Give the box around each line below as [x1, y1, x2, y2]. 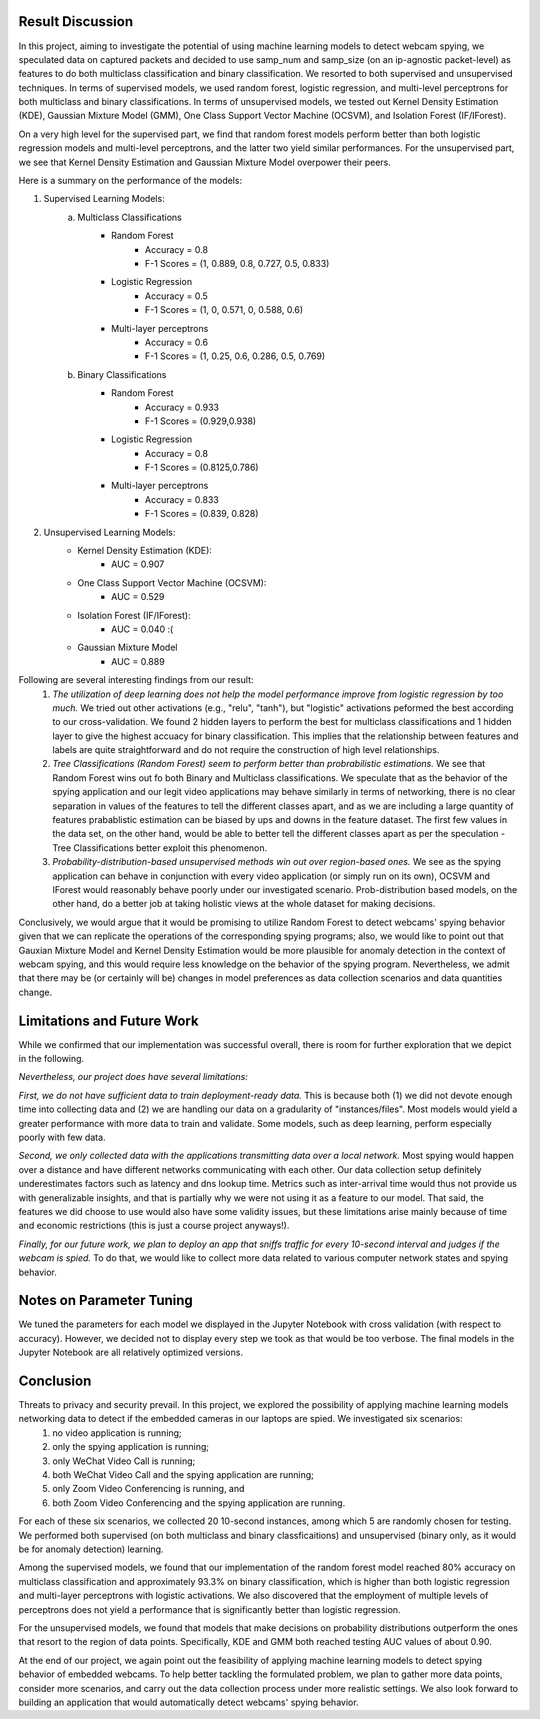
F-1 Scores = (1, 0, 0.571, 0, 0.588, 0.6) [145, 304, 304, 316]
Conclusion [18, 1373, 92, 1389]
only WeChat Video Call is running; [52, 1455, 196, 1467]
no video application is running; [52, 1426, 182, 1439]
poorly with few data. [18, 1131, 106, 1143]
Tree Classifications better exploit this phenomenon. [52, 841, 268, 854]
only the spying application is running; [52, 1441, 210, 1453]
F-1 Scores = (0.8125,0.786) [145, 461, 259, 474]
